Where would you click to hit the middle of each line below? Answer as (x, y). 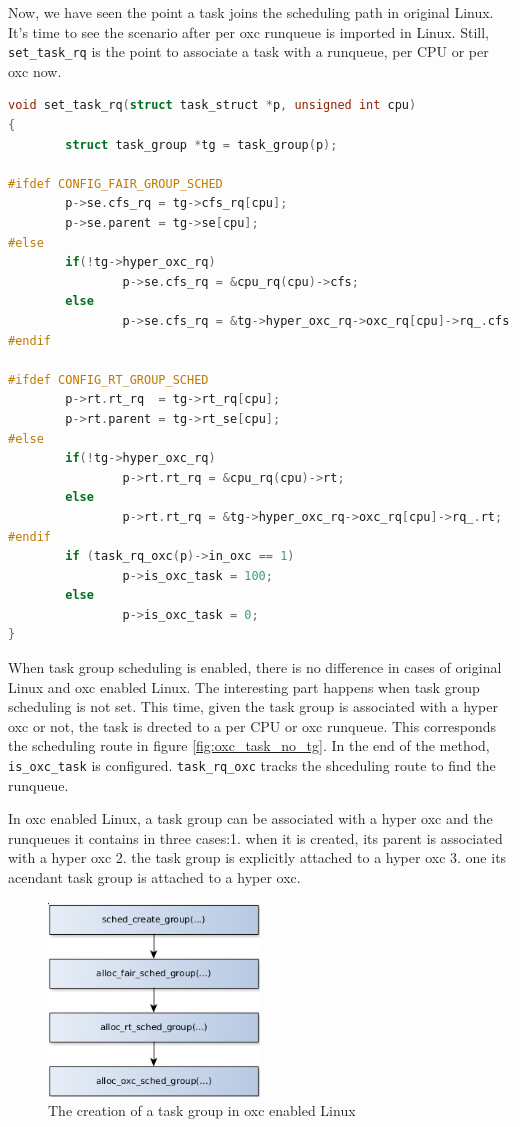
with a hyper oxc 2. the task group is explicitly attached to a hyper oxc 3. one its (257, 857)
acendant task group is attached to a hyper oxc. (154, 877)
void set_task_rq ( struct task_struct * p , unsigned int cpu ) (212, 105)
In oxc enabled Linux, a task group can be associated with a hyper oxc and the (250, 818)
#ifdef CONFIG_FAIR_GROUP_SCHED (115, 183)
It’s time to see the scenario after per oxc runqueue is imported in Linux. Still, (248, 31)
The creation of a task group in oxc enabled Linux (202, 1110)
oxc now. (35, 70)
